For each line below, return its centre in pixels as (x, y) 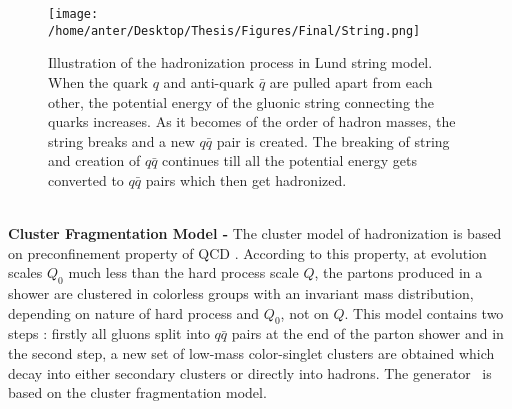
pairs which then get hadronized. (246, 179)
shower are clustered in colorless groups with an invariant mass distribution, (241, 293)
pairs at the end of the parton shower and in (367, 333)
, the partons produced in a (398, 272)
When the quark (98, 81)
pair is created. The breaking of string (333, 140)
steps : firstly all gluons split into (109, 333)
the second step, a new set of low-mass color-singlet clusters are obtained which (251, 353)
